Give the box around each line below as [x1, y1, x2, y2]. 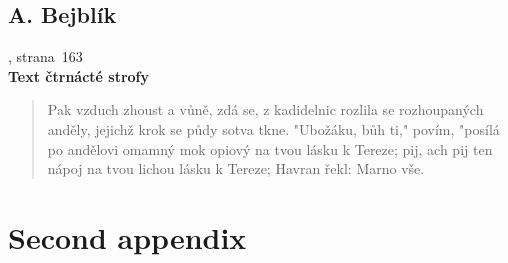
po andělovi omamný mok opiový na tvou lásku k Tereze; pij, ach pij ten [47, 138, 493, 159]
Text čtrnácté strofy [8, 65, 150, 86]
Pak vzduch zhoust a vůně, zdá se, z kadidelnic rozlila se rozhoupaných [47, 99, 484, 120]
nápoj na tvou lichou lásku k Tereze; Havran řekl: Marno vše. [47, 158, 425, 179]
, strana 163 [8, 46, 83, 67]
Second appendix [8, 216, 247, 257]
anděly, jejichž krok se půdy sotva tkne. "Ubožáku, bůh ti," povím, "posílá [47, 118, 500, 139]
